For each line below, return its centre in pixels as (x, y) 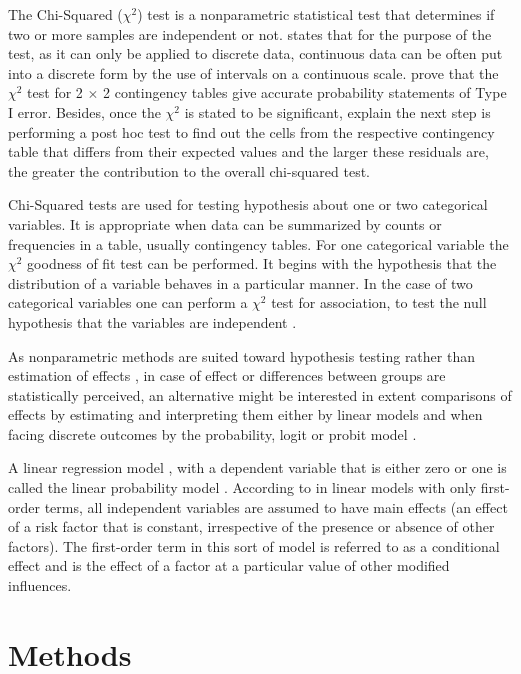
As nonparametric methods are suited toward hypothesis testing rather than (241, 355)
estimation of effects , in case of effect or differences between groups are (227, 375)
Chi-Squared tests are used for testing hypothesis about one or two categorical (248, 204)
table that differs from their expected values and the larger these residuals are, (248, 151)
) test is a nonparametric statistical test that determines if (316, 14)
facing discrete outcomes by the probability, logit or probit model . (212, 433)
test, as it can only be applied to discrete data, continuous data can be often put (255, 53)
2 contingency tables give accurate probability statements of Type (305, 92)
